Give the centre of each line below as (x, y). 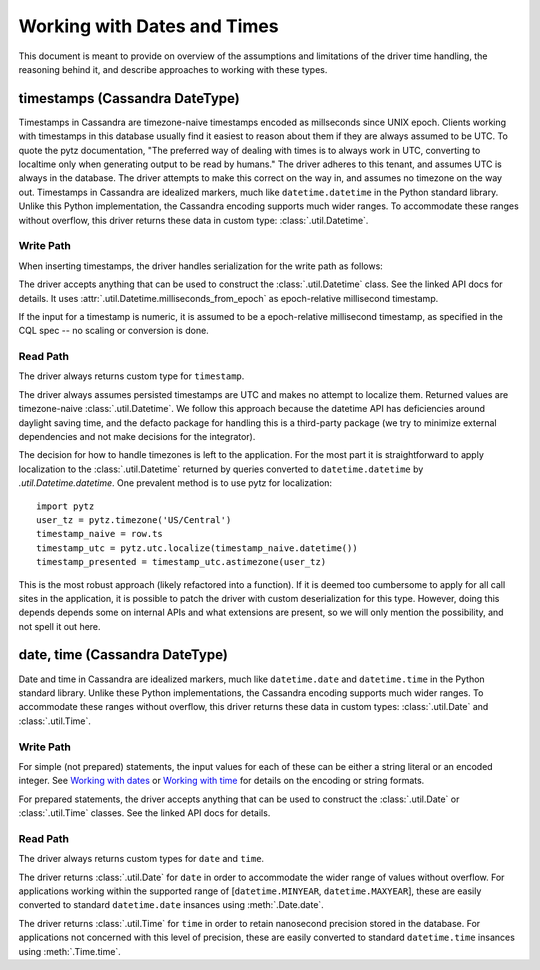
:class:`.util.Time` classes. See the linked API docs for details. (144, 813)
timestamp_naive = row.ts (100, 534)
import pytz (65, 506)
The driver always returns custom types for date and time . (141, 859)
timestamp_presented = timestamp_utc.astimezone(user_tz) (181, 562)
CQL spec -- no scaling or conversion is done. (113, 331)
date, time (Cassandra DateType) (123, 655)
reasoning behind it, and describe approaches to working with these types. (173, 69)
